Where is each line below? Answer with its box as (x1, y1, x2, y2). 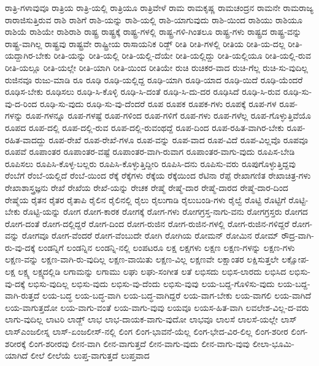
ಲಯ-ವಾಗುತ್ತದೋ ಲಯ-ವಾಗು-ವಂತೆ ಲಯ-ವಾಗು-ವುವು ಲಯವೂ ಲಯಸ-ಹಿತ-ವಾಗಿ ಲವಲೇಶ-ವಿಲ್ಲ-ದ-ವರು (5, 301, 309, 313)
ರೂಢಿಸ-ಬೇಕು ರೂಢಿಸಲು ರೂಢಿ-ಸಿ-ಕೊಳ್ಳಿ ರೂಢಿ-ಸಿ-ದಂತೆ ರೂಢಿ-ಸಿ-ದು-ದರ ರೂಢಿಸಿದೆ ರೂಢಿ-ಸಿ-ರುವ (5, 85, 281, 98)
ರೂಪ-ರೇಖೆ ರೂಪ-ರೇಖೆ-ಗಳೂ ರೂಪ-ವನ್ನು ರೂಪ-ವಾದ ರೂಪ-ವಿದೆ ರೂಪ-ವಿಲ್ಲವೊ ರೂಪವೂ (48, 133, 309, 146)
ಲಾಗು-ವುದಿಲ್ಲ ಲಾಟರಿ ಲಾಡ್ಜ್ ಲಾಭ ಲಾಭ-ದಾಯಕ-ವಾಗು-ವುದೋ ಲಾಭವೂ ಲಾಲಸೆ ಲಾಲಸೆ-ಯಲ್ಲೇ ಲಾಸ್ (5, 313, 297, 326)
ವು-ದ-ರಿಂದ (5, 97, 37, 110)
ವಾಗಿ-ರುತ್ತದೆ (5, 289, 40, 302)
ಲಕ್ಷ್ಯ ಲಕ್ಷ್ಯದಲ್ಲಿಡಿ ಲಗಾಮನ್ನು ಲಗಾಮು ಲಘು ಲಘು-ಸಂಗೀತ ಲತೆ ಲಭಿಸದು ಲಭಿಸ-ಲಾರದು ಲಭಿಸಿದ (18, 265, 286, 278)
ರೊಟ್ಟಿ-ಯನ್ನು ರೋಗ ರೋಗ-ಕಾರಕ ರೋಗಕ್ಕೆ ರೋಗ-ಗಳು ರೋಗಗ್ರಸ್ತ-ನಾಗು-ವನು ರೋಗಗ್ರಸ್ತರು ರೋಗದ (23, 205, 308, 218)
